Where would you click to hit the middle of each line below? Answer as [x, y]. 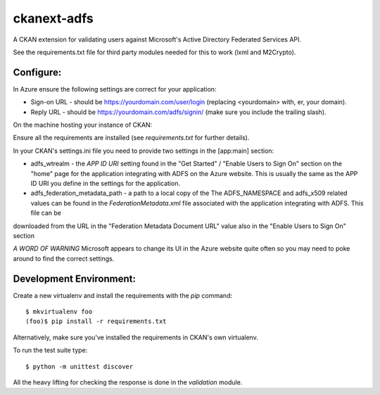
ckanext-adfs [53, 18]
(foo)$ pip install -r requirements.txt [96, 321]
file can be [46, 213]
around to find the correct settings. [64, 258]
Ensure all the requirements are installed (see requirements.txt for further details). [131, 138]
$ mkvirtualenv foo [59, 312]
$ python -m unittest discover [80, 366]
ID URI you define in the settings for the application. [106, 183]
